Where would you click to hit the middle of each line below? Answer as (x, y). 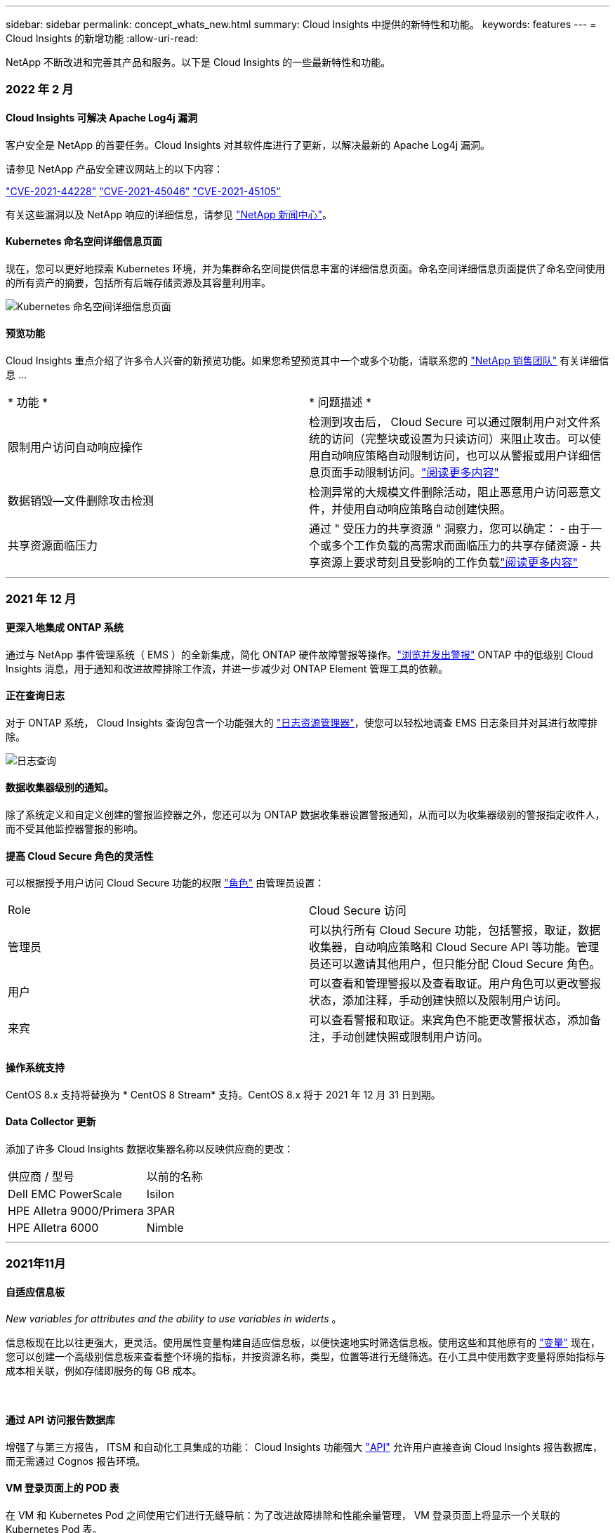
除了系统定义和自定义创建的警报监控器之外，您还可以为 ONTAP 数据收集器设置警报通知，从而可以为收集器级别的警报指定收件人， (305, 815)
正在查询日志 (35, 696)
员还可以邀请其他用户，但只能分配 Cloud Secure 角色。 (455, 964)
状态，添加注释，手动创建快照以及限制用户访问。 (438, 1001)
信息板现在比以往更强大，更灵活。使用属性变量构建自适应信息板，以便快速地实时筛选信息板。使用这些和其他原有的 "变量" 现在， (303, 1343)
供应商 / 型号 (41, 1176)
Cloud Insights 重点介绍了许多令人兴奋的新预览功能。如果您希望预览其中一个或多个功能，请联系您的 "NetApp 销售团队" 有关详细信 (307, 361)
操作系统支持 (35, 1067)
